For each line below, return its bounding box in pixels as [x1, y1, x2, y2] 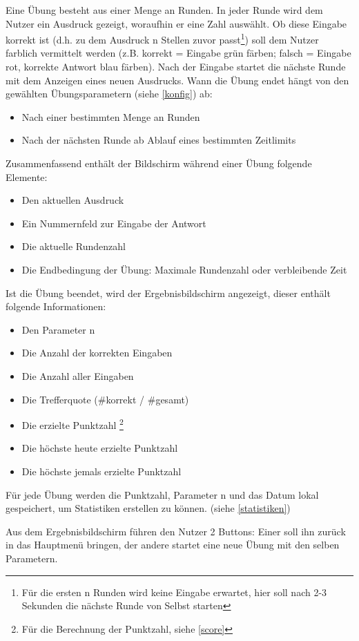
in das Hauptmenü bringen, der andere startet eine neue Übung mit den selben [6, 537, 340, 552]
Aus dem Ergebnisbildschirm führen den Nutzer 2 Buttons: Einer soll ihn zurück [6, 524, 346, 538]
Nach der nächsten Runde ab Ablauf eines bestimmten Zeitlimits [21, 133, 296, 147]
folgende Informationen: [6, 299, 106, 314]
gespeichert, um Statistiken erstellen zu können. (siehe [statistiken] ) [6, 501, 291, 515]
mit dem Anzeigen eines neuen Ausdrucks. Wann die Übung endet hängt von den [6, 73, 349, 87]
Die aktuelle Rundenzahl [21, 239, 126, 253]
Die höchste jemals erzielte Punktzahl [21, 463, 182, 478]
